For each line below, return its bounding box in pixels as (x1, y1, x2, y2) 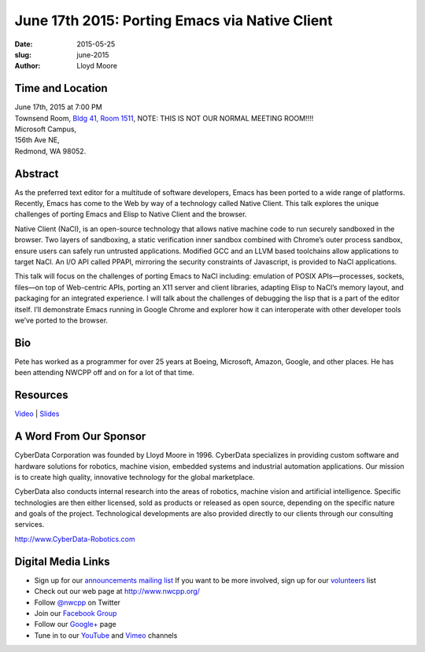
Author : (14, 61, 41, 71)
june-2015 (76, 50, 109, 59)
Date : (14, 39, 33, 49)
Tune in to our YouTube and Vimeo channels (34, 630, 178, 640)
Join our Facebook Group (34, 608, 117, 617)
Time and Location (14, 82, 108, 95)
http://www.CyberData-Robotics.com (14, 534, 135, 543)
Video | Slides (14, 409, 60, 418)
